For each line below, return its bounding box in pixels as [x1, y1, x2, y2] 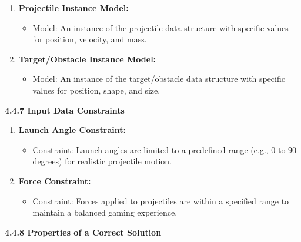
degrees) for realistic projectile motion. [32, 155, 172, 167]
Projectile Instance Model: [18, 2, 129, 14]
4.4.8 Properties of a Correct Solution [5, 226, 162, 238]
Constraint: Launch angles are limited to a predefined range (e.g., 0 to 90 [32, 143, 297, 155]
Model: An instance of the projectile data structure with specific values [32, 21, 289, 34]
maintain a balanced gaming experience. [32, 206, 178, 218]
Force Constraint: [18, 174, 91, 187]
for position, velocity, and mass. [32, 33, 147, 45]
